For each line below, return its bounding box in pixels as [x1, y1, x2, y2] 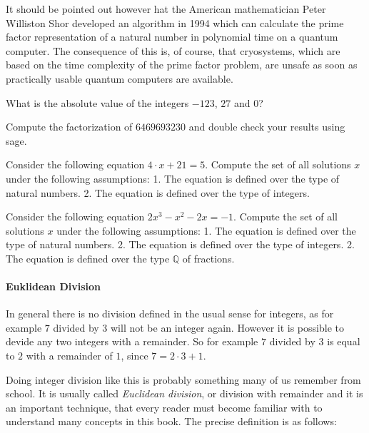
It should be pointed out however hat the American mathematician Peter [6, 1, 326, 16]
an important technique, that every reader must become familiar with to [6, 399, 323, 414]
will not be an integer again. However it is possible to [111, 320, 344, 335]
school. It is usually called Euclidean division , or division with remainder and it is [6, 386, 363, 401]
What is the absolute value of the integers [6, 95, 189, 110]
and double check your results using [188, 119, 345, 134]
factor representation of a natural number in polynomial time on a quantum [6, 29, 338, 44]
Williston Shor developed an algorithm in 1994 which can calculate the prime [6, 15, 344, 30]
